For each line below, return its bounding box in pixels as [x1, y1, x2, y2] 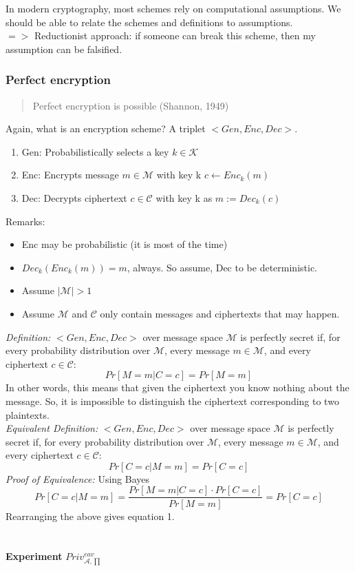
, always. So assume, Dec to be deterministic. [127, 260, 317, 274]
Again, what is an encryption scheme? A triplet [6, 121, 206, 136]
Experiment [6, 549, 63, 563]
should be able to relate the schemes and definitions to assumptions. [6, 14, 293, 29]
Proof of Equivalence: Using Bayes [6, 471, 150, 486]
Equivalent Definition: [6, 421, 98, 435]
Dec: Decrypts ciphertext [21, 190, 127, 205]
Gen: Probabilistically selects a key [21, 144, 169, 158]
